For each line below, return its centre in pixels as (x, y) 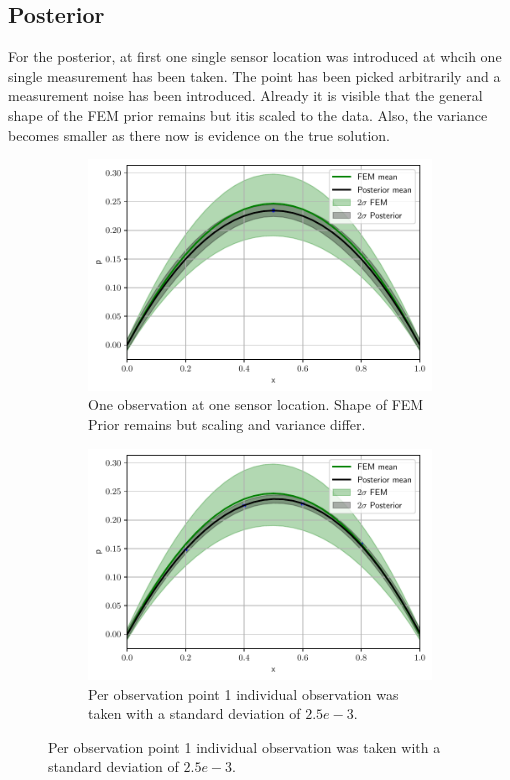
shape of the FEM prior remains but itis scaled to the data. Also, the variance (248, 114)
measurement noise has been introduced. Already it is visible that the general (245, 95)
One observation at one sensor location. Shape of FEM (256, 404)
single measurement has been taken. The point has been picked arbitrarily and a (254, 75)
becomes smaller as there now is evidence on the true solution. (199, 134)
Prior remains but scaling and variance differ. (227, 423)
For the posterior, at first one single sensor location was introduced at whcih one (255, 56)
